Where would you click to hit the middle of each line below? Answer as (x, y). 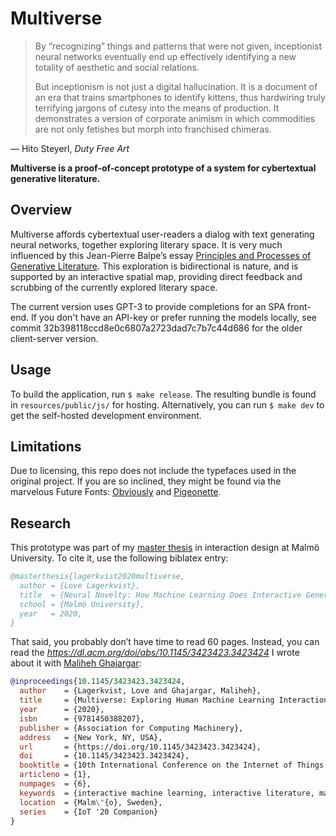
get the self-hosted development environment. (106, 415)
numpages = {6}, (55, 784)
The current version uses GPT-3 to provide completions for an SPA (148, 306)
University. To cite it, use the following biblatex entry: (119, 558)
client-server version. (54, 338)
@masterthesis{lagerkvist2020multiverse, (98, 577)
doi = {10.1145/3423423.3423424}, (104, 756)
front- (299, 306)
